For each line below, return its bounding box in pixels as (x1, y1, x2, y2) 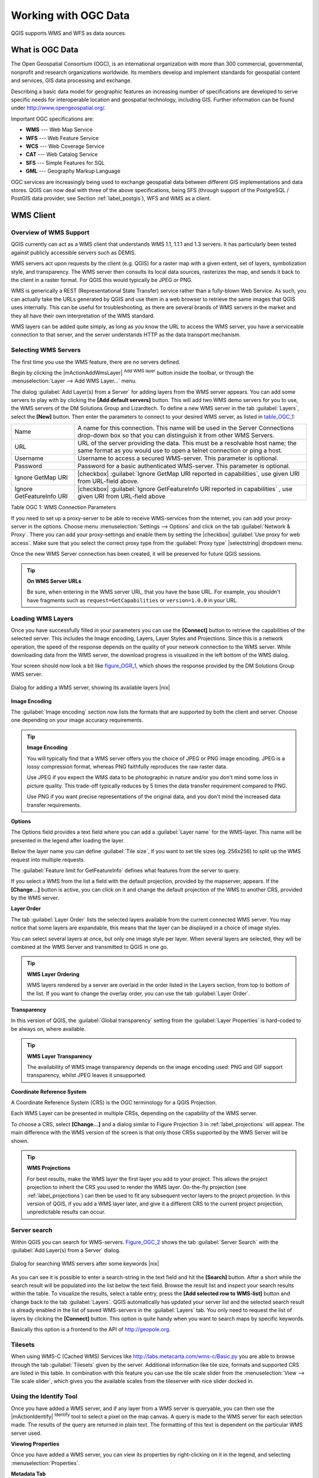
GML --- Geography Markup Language (25, 167, 121, 174)
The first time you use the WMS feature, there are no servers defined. (11, 358, 181, 365)
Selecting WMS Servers (11, 346, 81, 354)
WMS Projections (27, 1165, 71, 1172)
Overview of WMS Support (11, 228, 90, 236)
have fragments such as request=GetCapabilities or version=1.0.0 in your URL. (27, 597, 239, 604)
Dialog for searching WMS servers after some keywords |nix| (11, 1260, 159, 1268)
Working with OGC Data (11, 9, 130, 22)
